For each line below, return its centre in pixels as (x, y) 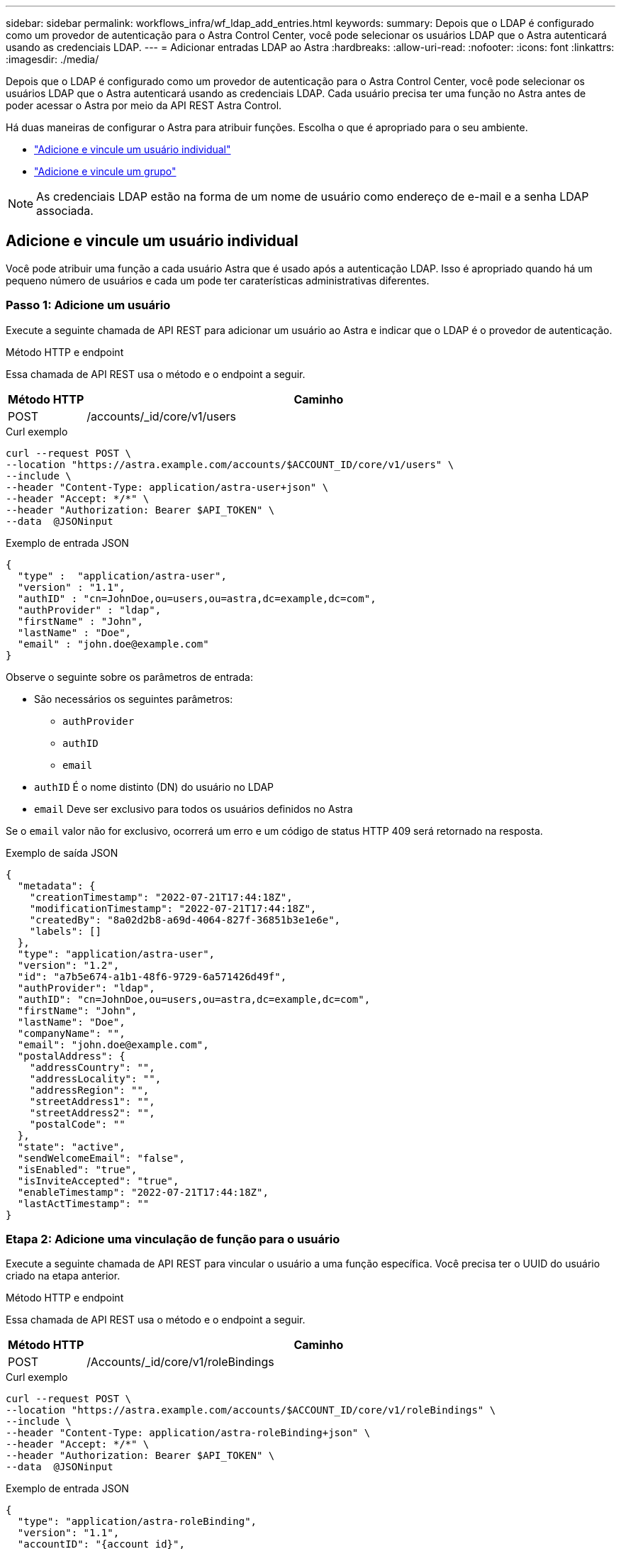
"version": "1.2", (68, 965)
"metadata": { (56, 885)
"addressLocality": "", (95, 1078)
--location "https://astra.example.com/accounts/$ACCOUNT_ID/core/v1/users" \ (230, 464)
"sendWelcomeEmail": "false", (101, 1158)
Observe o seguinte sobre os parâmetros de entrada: (129, 677)
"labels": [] (65, 931)
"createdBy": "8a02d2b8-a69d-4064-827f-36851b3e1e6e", (185, 920)
